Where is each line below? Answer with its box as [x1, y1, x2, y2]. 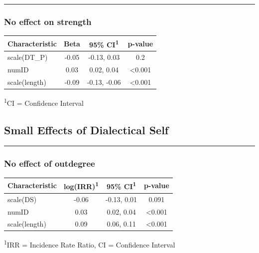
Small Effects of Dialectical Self [4, 122, 169, 137]
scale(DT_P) [7, 52, 48, 62]
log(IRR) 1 [64, 180, 99, 191]
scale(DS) [7, 194, 37, 204]
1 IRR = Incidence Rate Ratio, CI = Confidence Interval [4, 238, 175, 250]
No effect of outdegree [4, 157, 95, 170]
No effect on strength [4, 15, 92, 27]
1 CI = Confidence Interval [4, 96, 84, 108]
